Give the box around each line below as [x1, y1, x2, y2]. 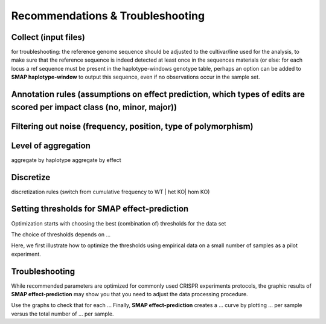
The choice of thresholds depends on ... [11, 230, 111, 238]
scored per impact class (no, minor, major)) [11, 102, 177, 112]
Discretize [11, 172, 51, 183]
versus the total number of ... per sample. [11, 310, 114, 317]
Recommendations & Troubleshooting [11, 9, 205, 22]
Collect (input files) [11, 32, 86, 42]
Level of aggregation [11, 140, 91, 151]
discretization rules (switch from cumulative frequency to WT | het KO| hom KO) [11, 188, 210, 195]
